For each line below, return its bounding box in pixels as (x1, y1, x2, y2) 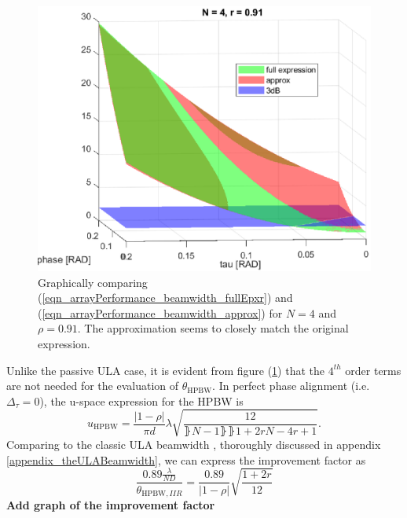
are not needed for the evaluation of (6, 377, 179, 394)
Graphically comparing (38, 274, 148, 290)
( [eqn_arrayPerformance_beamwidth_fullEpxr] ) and (38, 289, 293, 306)
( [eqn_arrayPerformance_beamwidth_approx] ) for (38, 304, 283, 321)
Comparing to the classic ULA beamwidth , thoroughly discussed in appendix (6, 435, 381, 452)
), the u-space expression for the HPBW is (39, 392, 244, 409)
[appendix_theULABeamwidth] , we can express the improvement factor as (6, 451, 366, 468)
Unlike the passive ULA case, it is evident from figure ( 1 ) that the (6, 362, 325, 378)
